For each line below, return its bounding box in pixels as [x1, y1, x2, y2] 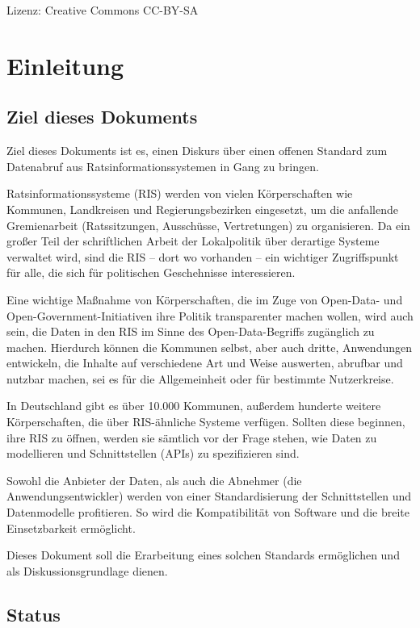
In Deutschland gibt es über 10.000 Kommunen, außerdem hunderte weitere [6, 397, 381, 414]
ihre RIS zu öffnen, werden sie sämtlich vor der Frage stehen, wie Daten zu [6, 429, 377, 446]
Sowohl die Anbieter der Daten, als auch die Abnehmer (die [6, 471, 302, 488]
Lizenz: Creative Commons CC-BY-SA [6, 2, 199, 18]
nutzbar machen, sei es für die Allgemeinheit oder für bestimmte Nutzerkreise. [6, 370, 394, 387]
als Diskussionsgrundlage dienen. [6, 562, 168, 579]
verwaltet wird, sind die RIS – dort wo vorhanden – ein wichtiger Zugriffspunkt [6, 248, 399, 265]
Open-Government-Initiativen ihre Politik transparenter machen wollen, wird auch [6, 307, 414, 324]
